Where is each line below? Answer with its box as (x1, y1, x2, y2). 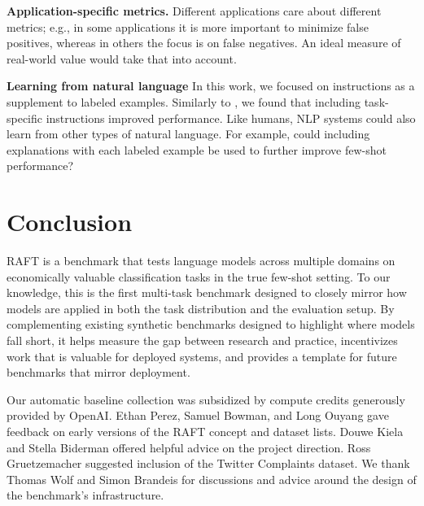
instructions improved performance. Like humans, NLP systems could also (46, 109, 416, 126)
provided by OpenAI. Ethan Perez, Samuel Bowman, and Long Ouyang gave (7, 407, 389, 424)
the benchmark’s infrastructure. (7, 486, 164, 504)
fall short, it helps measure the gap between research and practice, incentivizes (7, 332, 398, 349)
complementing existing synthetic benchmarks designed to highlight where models (7, 316, 415, 333)
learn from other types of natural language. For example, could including (7, 125, 370, 142)
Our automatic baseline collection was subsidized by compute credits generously (7, 390, 405, 408)
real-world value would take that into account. (7, 50, 237, 67)
